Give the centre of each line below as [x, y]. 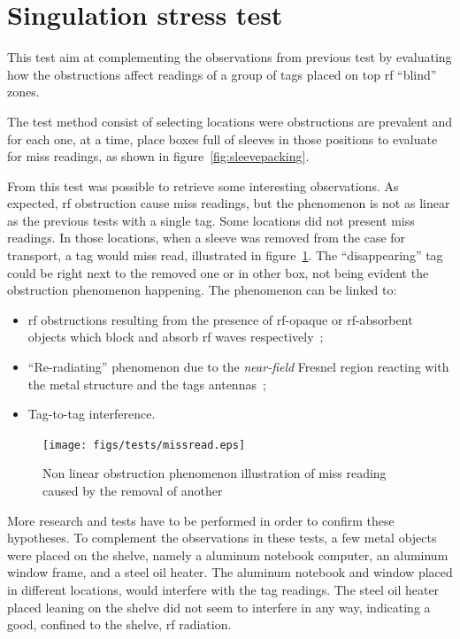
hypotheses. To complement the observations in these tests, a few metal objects [222, 538]
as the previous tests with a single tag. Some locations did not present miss [211, 220]
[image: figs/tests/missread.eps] [144, 445]
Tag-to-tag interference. [92, 414]
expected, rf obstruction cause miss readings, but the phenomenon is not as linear [229, 203]
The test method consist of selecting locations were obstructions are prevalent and [230, 121]
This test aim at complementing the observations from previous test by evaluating [230, 57]
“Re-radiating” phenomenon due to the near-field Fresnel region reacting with [238, 367]
